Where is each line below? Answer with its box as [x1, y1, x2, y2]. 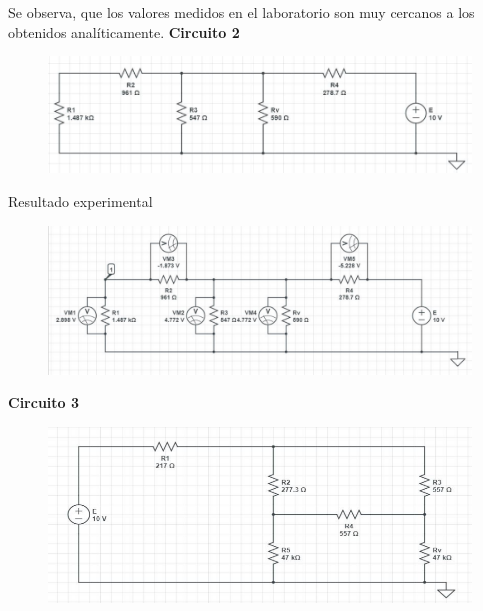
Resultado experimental [8, 190, 153, 211]
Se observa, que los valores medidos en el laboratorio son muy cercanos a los [8, 2, 475, 22]
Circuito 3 [8, 392, 80, 413]
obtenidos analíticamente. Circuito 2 [8, 21, 240, 42]
